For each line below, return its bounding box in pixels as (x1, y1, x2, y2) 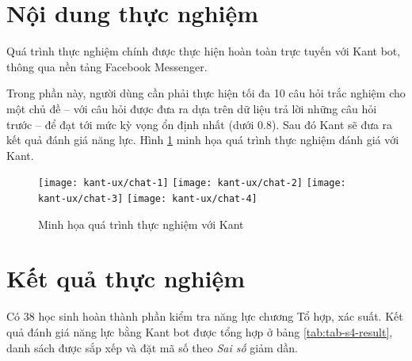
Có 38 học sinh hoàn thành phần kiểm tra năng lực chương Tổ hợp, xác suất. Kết (6, 308, 403, 325)
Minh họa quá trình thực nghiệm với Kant (38, 215, 244, 232)
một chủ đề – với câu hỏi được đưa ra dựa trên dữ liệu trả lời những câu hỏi (6, 100, 377, 116)
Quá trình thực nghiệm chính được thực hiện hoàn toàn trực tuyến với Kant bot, (6, 43, 401, 59)
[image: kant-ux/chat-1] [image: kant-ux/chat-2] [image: (38, 177, 346, 189)
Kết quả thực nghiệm (6, 262, 246, 294)
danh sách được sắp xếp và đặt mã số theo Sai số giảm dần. (6, 339, 298, 355)
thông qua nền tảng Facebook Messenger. (6, 58, 208, 74)
